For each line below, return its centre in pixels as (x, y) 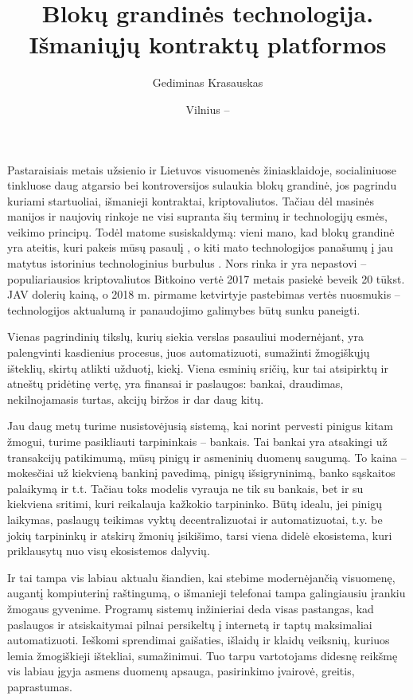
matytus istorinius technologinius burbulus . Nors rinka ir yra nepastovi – (187, 263)
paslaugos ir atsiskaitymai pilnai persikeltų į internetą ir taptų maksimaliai (190, 624)
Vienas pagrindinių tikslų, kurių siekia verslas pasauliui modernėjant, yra (185, 336)
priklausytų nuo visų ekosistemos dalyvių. (109, 551)
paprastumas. (40, 686)
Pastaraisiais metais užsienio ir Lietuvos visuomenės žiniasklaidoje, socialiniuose (202, 169)
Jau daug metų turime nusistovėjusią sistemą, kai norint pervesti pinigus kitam (201, 426)
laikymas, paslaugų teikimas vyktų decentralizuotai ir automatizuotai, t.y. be (195, 519)
